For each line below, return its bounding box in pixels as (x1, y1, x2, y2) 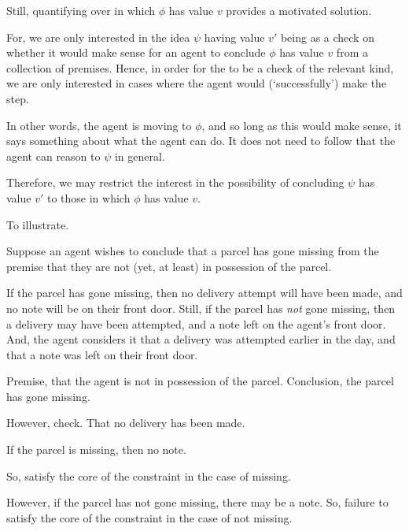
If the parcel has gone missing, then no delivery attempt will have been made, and (6, 284, 403, 301)
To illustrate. (6, 216, 69, 232)
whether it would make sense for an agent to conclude (6, 44, 266, 61)
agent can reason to (6, 147, 101, 164)
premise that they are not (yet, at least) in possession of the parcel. (6, 258, 332, 274)
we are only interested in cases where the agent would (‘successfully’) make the (6, 75, 387, 91)
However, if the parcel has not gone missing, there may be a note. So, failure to (6, 494, 389, 511)
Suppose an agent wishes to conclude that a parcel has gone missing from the (6, 243, 379, 259)
